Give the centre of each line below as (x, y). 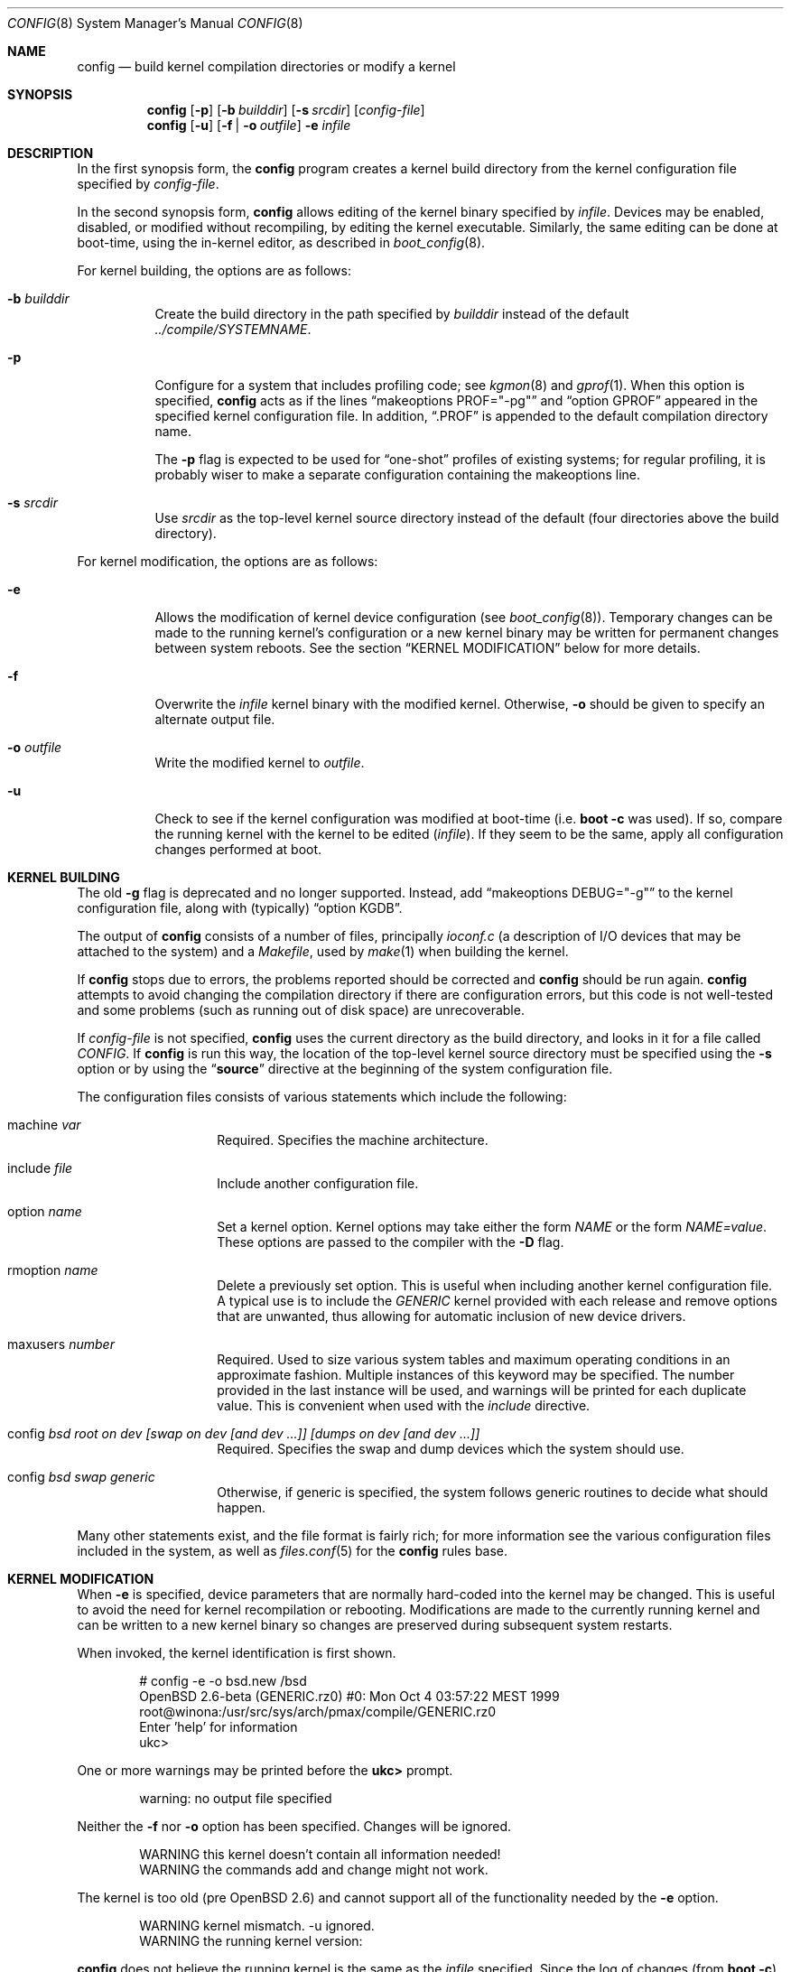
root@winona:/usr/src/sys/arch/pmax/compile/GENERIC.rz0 (318, 1712)
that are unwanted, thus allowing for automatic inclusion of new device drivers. (451, 1316)
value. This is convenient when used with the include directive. (404, 1405)
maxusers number (61, 1344)
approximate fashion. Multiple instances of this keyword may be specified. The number (476, 1375)
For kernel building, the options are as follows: (214, 270)
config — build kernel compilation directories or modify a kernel (266, 66)
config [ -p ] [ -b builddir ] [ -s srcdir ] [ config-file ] (286, 110)
